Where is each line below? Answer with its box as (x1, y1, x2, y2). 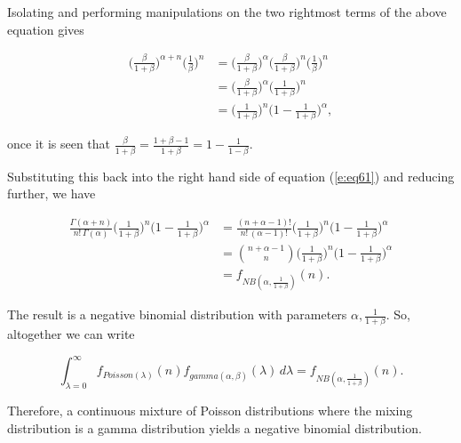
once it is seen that (7, 134, 111, 153)
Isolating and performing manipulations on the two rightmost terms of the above (7, 3, 447, 20)
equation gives (7, 20, 84, 38)
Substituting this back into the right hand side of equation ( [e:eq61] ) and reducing (7, 166, 455, 185)
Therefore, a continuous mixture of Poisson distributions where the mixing (7, 401, 413, 420)
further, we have (7, 184, 96, 203)
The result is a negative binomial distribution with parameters (7, 305, 347, 324)
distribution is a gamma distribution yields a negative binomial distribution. (7, 418, 422, 437)
